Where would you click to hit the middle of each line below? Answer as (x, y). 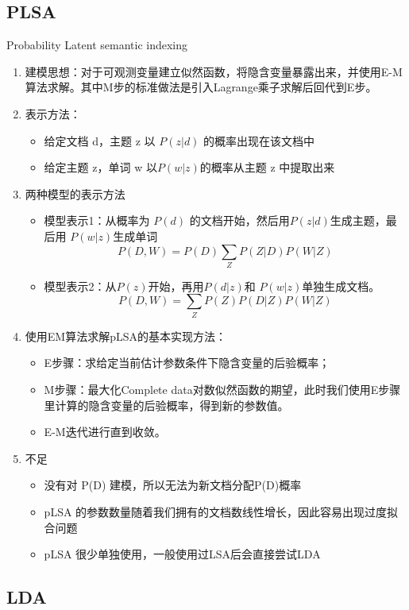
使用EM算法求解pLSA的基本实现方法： (125, 336)
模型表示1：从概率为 (97, 220)
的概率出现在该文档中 (259, 140)
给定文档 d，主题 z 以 (100, 140)
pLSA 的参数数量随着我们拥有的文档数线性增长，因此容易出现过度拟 (221, 511)
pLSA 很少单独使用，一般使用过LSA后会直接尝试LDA (182, 554)
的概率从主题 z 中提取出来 (267, 167)
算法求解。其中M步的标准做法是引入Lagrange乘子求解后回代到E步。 (201, 87)
